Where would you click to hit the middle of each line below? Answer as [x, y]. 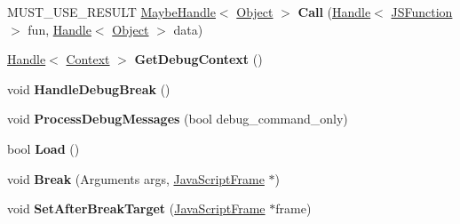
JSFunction [422, 12]
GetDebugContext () [198, 59]
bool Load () [44, 148]
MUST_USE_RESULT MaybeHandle [111, 12]
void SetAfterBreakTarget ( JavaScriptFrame [136, 208]
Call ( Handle [334, 12]
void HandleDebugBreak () [89, 88]
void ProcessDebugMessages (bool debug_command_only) [178, 119]
